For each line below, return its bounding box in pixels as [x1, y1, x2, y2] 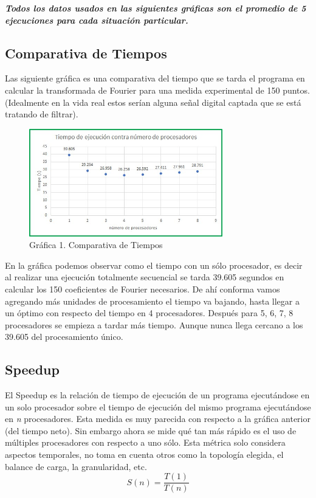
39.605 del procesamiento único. [5, 330, 123, 343]
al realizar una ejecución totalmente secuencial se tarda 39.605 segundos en [5, 271, 284, 283]
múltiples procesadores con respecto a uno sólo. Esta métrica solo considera [5, 436, 286, 449]
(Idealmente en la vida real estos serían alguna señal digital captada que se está [5, 95, 301, 108]
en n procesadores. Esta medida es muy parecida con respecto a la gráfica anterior [5, 412, 311, 425]
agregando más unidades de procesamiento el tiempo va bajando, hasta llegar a [5, 294, 300, 307]
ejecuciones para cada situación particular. [5, 13, 188, 26]
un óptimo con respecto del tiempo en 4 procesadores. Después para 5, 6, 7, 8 [5, 306, 294, 319]
